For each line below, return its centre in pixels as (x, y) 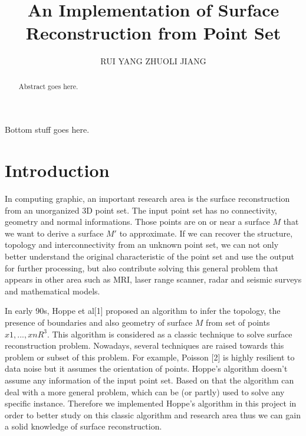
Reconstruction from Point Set (153, 33)
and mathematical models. (52, 291)
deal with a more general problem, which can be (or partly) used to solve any (145, 391)
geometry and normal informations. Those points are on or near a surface (137, 222)
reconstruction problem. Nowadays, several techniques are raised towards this (144, 345)
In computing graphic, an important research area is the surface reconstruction (147, 199)
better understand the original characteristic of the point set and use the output (149, 256)
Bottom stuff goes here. (47, 130)
